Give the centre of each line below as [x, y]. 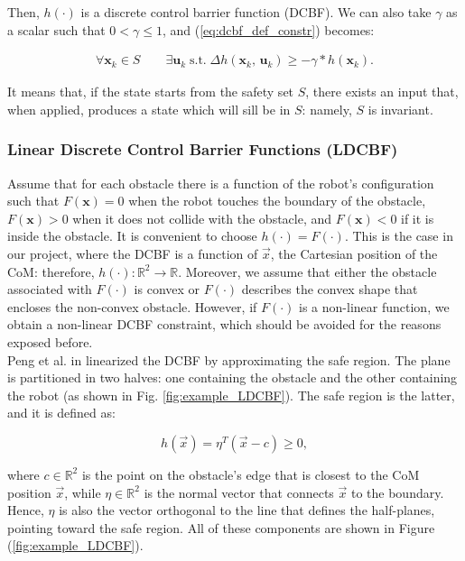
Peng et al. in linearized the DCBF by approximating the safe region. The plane [229, 359]
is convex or [167, 289]
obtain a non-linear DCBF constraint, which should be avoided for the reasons [224, 324]
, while [83, 492]
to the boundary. [397, 492]
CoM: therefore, [51, 271]
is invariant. [400, 109]
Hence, [26, 510]
